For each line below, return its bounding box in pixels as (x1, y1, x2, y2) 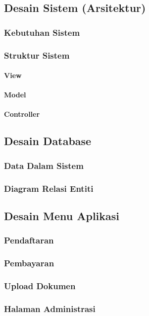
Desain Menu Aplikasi (4, 208, 120, 223)
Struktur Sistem (4, 49, 70, 61)
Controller (4, 109, 40, 119)
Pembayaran (4, 257, 54, 269)
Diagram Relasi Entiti (4, 182, 94, 194)
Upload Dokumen (4, 279, 76, 292)
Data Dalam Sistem (4, 159, 84, 171)
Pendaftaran (4, 234, 54, 246)
